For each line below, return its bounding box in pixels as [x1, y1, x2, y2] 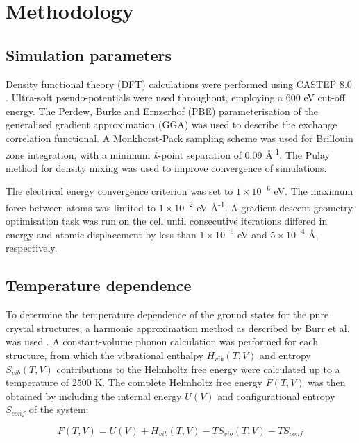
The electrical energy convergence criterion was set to [6, 184, 233, 198]
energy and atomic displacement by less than [6, 227, 197, 241]
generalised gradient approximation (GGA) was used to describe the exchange [6, 117, 337, 132]
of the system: [28, 402, 89, 417]
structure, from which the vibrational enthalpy [6, 348, 203, 362]
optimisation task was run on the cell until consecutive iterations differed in [6, 214, 328, 228]
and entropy [260, 348, 311, 362]
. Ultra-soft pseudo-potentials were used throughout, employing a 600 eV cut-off [6, 90, 345, 105]
